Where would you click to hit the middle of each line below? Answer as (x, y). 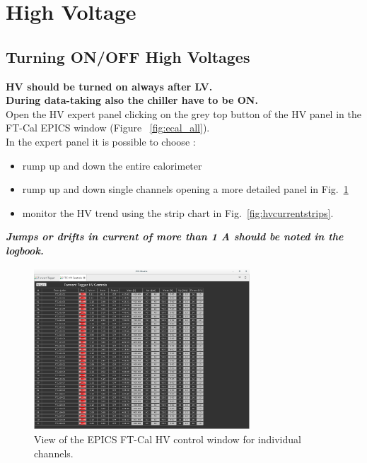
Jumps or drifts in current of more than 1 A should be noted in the (175, 236)
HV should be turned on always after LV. (109, 86)
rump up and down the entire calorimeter (112, 165)
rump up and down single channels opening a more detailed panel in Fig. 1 (185, 189)
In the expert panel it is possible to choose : (101, 141)
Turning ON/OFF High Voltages (128, 56)
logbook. (25, 250)
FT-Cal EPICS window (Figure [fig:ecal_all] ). (108, 128)
